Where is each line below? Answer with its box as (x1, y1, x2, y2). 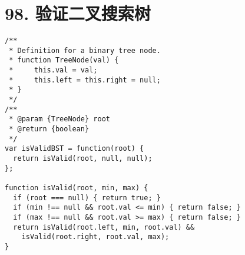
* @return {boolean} (9, 125, 90, 134)
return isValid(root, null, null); (13, 154, 153, 163)
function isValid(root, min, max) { (5, 183, 148, 192)
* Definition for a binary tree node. (9, 46, 161, 55)
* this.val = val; (9, 66, 98, 75)
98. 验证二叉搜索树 (5, 1, 151, 25)
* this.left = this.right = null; (9, 75, 161, 84)
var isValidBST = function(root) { (5, 144, 144, 153)
